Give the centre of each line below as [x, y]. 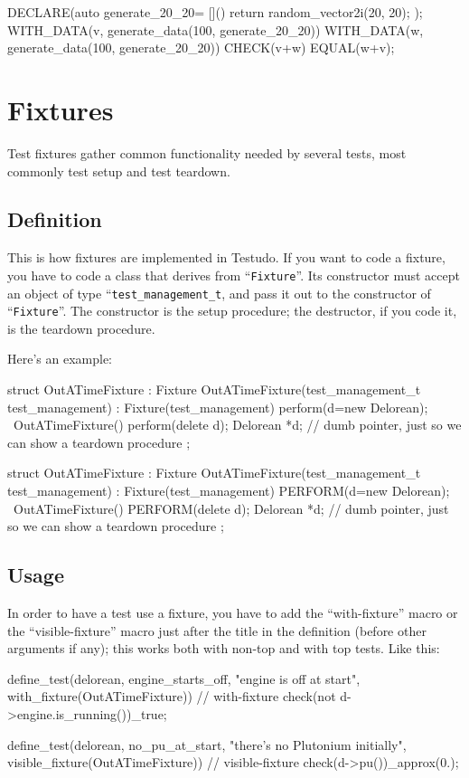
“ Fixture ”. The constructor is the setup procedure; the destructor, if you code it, [232, 311]
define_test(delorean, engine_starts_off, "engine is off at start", [184, 678]
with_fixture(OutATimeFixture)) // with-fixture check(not [172, 696]
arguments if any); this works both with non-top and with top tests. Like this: [224, 648]
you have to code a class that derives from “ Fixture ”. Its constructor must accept [234, 275]
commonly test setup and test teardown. [119, 171]
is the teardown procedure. [81, 328]
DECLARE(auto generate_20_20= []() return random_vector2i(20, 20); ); [215, 12]
